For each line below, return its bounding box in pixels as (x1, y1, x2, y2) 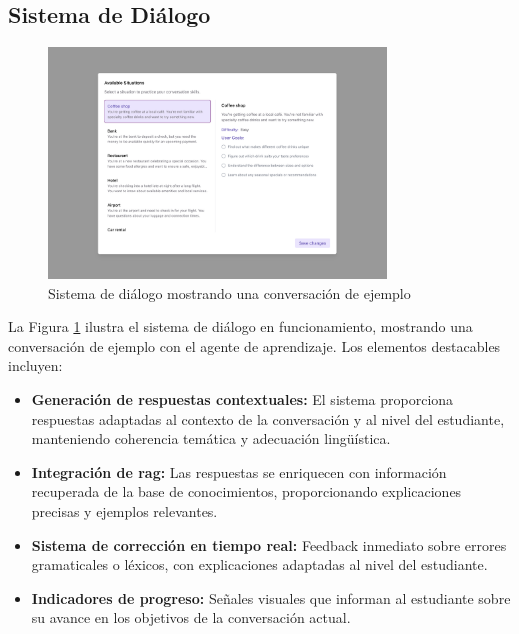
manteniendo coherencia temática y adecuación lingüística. (31, 428, 391, 449)
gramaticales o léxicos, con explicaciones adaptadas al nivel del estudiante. (31, 554, 488, 575)
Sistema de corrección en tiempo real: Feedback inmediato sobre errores (31, 534, 507, 555)
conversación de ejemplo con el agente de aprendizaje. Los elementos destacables (8, 335, 501, 356)
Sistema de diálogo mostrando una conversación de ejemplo (48, 282, 411, 303)
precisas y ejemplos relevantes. (31, 501, 218, 521)
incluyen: (8, 355, 63, 376)
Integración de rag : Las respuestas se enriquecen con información (31, 461, 447, 482)
